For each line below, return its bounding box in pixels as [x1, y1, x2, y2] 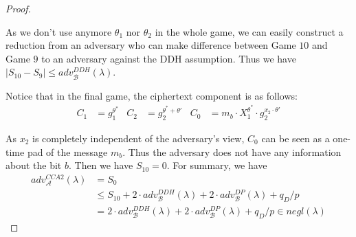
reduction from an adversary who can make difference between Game [5, 38, 296, 52]
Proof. [5, 1, 31, 15]
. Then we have [68, 158, 133, 172]
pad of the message [27, 144, 108, 159]
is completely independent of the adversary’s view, [32, 131, 245, 146]
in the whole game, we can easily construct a [155, 24, 344, 38]
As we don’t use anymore [5, 24, 112, 38]
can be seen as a [261, 131, 330, 146]
